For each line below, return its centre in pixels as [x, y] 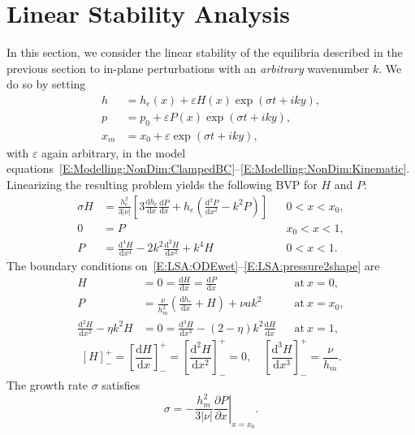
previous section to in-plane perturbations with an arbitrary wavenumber [188, 68]
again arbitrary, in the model [114, 152]
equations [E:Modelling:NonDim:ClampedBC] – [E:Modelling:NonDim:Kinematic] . [208, 168]
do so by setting [46, 84]
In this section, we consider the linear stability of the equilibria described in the [205, 52]
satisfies [121, 385]
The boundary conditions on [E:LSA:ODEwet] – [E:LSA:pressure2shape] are [193, 266]
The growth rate [48, 385]
